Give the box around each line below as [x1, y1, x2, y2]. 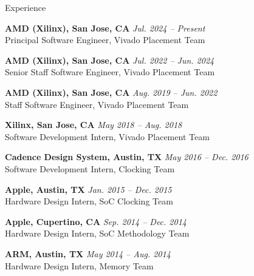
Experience [5, 1, 46, 13]
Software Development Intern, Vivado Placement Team [5, 130, 210, 143]
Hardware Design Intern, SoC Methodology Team [5, 227, 190, 240]
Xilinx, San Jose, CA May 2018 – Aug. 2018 [5, 118, 182, 131]
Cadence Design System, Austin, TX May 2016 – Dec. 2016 [5, 150, 249, 163]
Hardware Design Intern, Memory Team [5, 259, 154, 272]
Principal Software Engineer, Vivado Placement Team [5, 33, 205, 46]
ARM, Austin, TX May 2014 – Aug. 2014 [5, 247, 171, 260]
